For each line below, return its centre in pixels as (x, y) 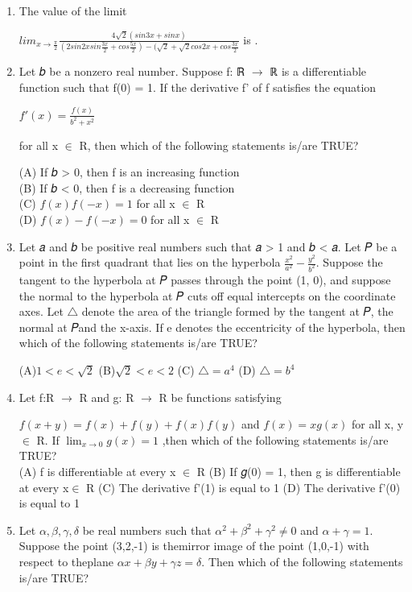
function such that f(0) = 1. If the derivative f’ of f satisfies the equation (198, 87)
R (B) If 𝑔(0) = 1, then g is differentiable (299, 471)
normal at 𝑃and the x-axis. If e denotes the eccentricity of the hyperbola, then (212, 327)
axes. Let (41, 311)
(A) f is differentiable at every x (97, 471)
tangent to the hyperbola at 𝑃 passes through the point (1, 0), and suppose (205, 280)
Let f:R (37, 397)
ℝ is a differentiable (318, 71)
